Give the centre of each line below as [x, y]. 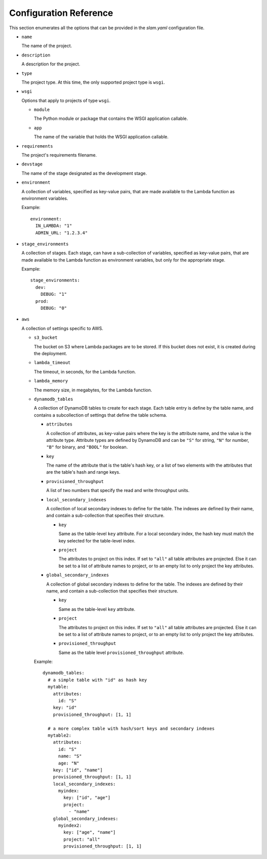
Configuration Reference [61, 13]
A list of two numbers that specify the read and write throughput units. [118, 490]
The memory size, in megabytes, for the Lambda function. [93, 390]
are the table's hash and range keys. [83, 472]
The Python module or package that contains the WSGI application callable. [111, 118]
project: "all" [82, 839]
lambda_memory [51, 381]
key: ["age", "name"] [90, 832]
